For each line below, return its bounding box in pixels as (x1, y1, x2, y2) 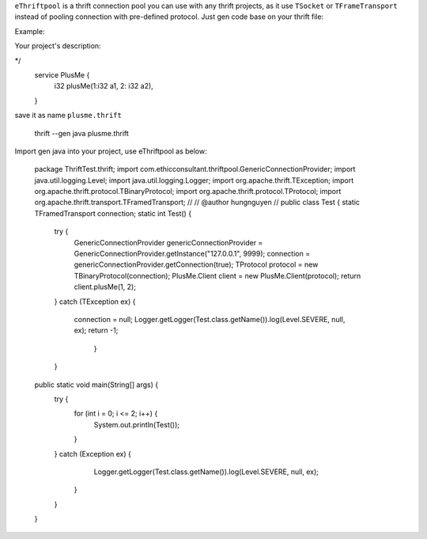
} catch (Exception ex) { (54, 449, 132, 458)
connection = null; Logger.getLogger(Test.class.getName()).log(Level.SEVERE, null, (74, 314, 346, 324)
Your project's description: (14, 41, 102, 51)
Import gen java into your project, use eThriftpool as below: (14, 146, 207, 156)
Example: (14, 26, 45, 36)
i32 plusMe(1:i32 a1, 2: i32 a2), (54, 82, 153, 91)
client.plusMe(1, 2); (74, 282, 136, 292)
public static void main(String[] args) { (34, 380, 158, 389)
